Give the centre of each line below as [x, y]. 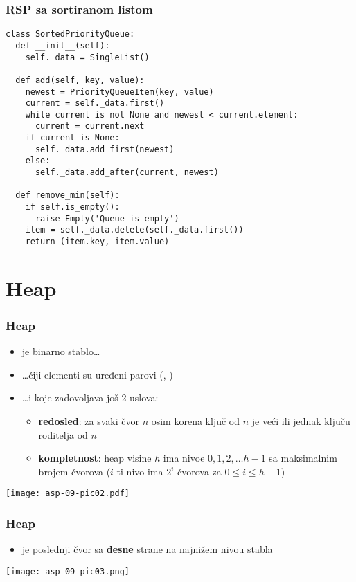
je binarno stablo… [61, 351]
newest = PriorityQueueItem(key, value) [119, 92]
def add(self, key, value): [80, 80]
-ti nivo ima [138, 471]
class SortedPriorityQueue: [70, 34]
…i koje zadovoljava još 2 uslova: [90, 398]
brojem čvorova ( [74, 471]
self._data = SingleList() [87, 57]
